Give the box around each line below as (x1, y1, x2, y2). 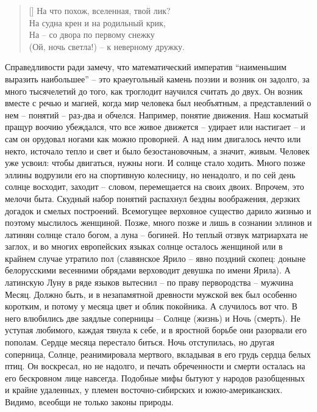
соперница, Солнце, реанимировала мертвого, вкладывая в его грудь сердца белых (5, 347, 311, 360)
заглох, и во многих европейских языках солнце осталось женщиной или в (5, 240, 283, 253)
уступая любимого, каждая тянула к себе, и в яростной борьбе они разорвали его (5, 323, 307, 336)
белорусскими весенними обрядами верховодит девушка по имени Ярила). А (5, 264, 291, 276)
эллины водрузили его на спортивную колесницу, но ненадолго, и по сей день (5, 168, 296, 181)
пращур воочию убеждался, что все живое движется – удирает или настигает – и (5, 120, 305, 133)
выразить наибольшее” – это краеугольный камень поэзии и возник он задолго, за (5, 72, 310, 85)
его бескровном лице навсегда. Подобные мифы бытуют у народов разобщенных (5, 371, 305, 384)
